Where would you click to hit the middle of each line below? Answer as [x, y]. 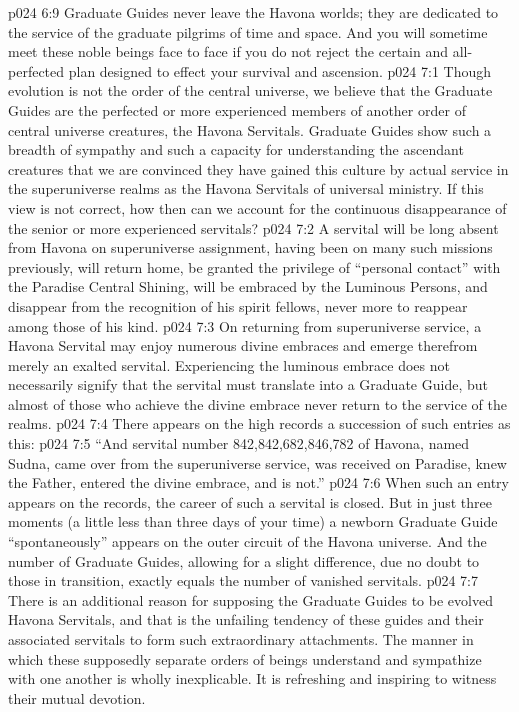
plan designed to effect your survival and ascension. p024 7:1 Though [280, 70]
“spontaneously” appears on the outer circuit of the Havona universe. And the [247, 541]
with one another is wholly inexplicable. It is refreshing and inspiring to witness [252, 678]
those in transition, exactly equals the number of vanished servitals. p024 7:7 [243, 580]
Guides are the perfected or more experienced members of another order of [237, 109]
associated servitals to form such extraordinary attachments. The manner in [241, 639]
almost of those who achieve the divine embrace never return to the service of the [257, 403]
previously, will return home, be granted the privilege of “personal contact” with [254, 266]
